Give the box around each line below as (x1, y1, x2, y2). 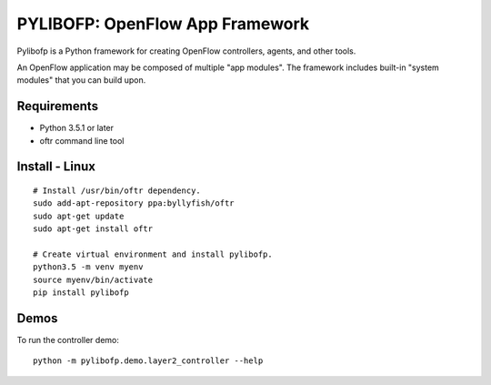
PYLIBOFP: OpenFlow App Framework (16, 14, 310, 34)
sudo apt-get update (33, 210, 125, 221)
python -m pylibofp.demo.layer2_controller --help (33, 356, 264, 366)
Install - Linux (16, 159, 95, 175)
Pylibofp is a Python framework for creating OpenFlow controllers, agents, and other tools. (16, 46, 356, 56)
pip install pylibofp (33, 288, 129, 298)
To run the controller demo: (16, 335, 120, 346)
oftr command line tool (39, 135, 125, 146)
